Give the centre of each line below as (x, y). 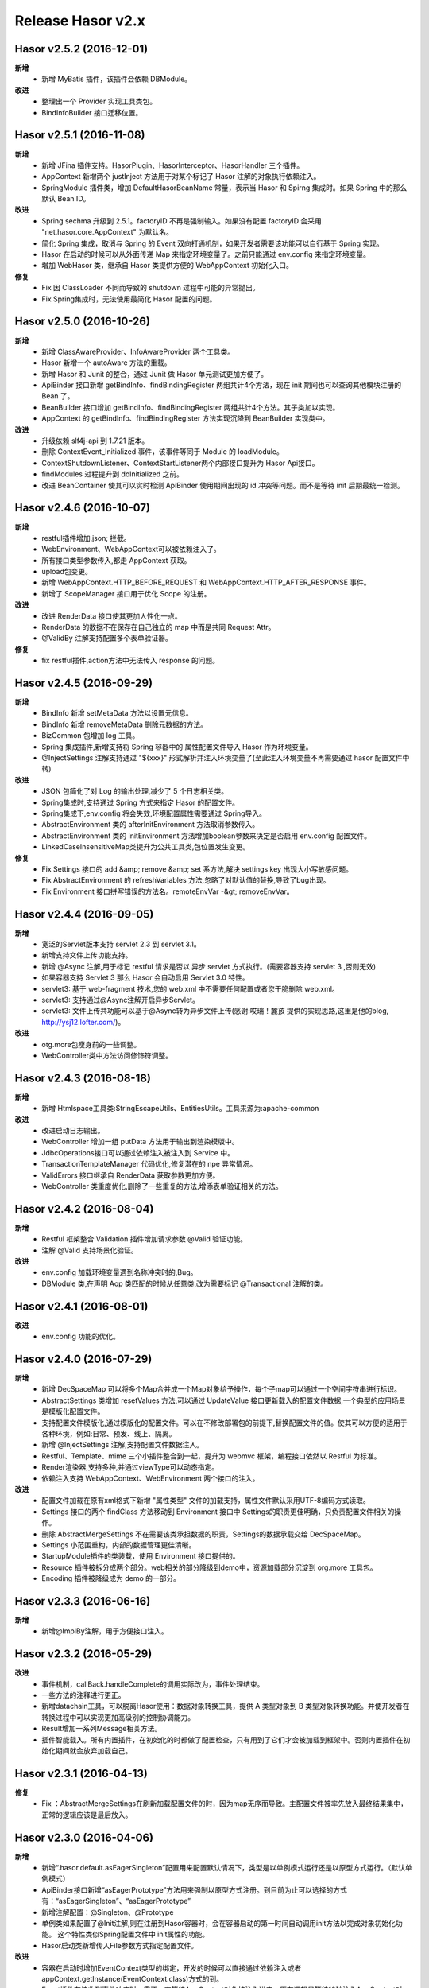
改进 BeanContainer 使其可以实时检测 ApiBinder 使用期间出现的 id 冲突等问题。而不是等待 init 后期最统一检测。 (223, 485)
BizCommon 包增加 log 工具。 (91, 736)
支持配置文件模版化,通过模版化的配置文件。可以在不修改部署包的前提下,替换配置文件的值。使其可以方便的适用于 (225, 1423)
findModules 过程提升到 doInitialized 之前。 (113, 474)
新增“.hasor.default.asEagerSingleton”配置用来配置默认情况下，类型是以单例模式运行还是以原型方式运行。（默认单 (227, 1867)
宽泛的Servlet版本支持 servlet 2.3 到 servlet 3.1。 (122, 944)
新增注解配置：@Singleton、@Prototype (108, 1912)
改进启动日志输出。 (73, 1131)
